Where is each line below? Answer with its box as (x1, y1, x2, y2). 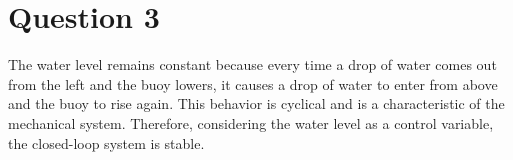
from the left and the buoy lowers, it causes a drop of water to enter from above (8, 73, 498, 94)
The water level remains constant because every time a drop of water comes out (8, 54, 497, 75)
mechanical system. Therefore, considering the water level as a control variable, (8, 112, 494, 133)
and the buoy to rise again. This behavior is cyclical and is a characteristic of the (8, 93, 505, 114)
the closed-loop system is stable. (8, 132, 205, 153)
